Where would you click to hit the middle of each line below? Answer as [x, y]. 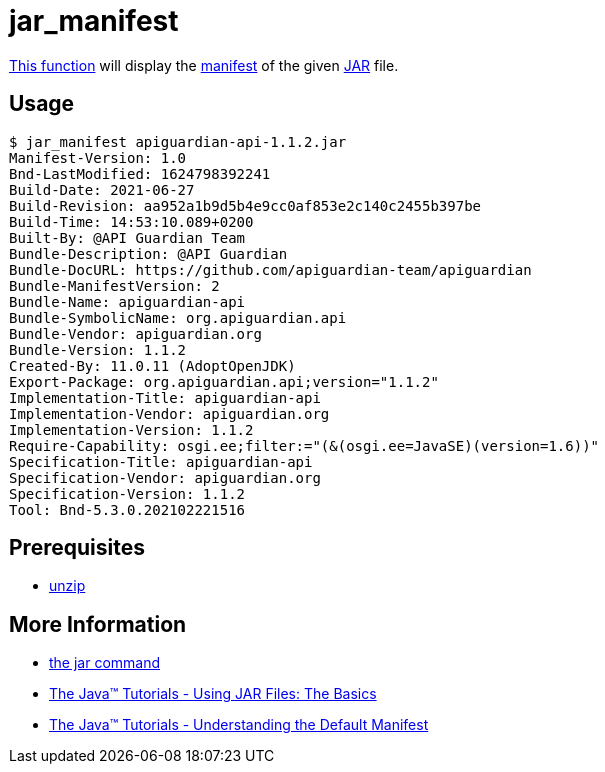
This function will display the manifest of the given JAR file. [204, 65]
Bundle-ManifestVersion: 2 [114, 285]
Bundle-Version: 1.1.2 [98, 349]
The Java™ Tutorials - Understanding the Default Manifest [239, 725]
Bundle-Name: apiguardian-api [127, 301]
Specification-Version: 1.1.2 [127, 493]
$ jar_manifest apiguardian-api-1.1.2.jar [178, 141]
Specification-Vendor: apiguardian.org [165, 477]
